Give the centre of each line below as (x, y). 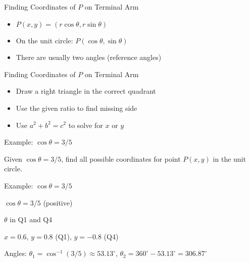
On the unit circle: (44, 40)
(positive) (58, 202)
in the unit (229, 158)
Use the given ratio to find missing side (77, 108)
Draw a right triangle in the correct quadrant (86, 91)
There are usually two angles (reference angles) (89, 57)
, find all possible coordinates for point (121, 158)
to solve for (86, 125)
